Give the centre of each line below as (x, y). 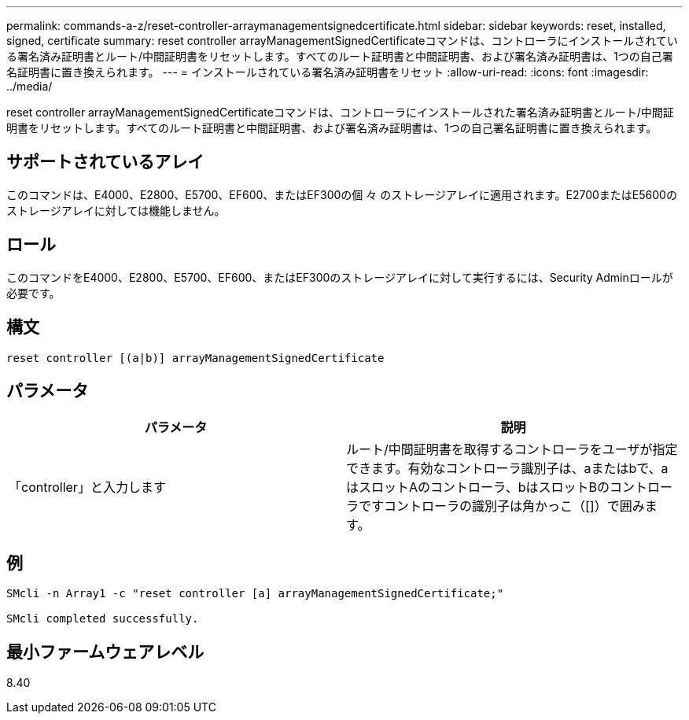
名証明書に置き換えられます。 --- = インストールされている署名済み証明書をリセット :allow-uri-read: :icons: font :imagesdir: (328, 72)
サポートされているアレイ (105, 162)
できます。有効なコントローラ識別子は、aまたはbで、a (507, 469)
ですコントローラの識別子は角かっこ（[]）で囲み (502, 506)
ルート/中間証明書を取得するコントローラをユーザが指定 (512, 450)
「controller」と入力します (87, 487)
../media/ (29, 86)
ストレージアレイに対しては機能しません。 (116, 210)
